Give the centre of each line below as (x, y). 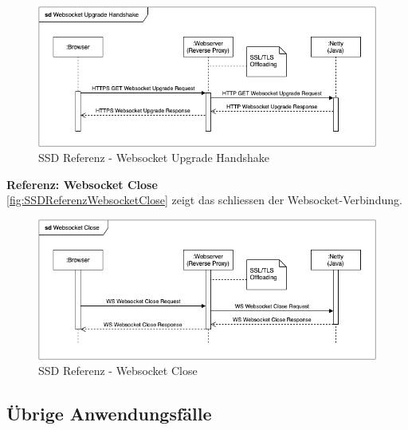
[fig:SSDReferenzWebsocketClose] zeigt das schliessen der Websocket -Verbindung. (204, 200)
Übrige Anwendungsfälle (109, 414)
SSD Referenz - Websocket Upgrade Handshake (154, 158)
